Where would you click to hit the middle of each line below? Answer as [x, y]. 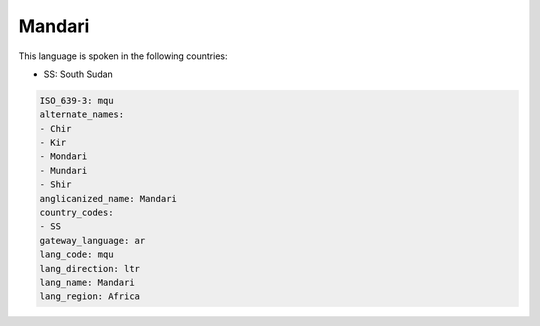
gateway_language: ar [92, 240]
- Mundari [63, 170]
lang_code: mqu [76, 254]
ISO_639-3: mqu [76, 100]
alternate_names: [82, 114]
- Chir [55, 128]
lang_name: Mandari [87, 282]
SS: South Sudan [78, 74]
